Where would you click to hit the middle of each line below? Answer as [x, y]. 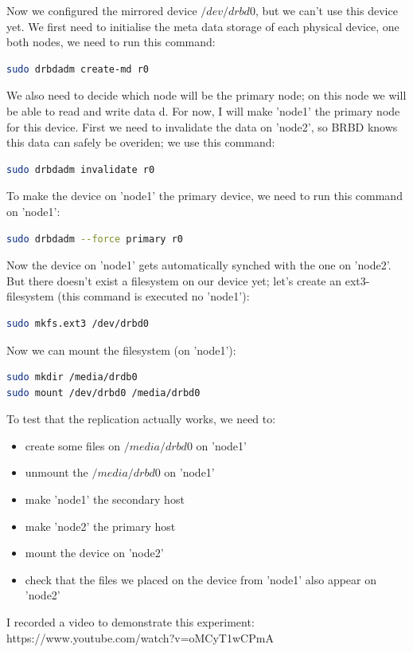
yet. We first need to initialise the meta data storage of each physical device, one [203, 26]
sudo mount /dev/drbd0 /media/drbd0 [103, 393]
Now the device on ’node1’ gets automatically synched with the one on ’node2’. [199, 265]
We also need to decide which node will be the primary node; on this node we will [206, 95]
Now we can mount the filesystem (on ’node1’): [121, 350]
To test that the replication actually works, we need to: [141, 419]
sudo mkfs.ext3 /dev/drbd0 [78, 323]
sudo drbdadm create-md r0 [78, 69]
